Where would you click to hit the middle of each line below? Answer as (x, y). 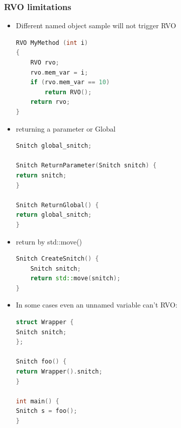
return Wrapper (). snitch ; (59, 372)
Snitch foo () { (41, 362)
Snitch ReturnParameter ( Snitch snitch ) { (86, 166)
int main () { (37, 401)
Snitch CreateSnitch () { (57, 259)
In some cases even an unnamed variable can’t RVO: (97, 305)
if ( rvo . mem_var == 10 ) (70, 82)
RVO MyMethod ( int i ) (52, 43)
